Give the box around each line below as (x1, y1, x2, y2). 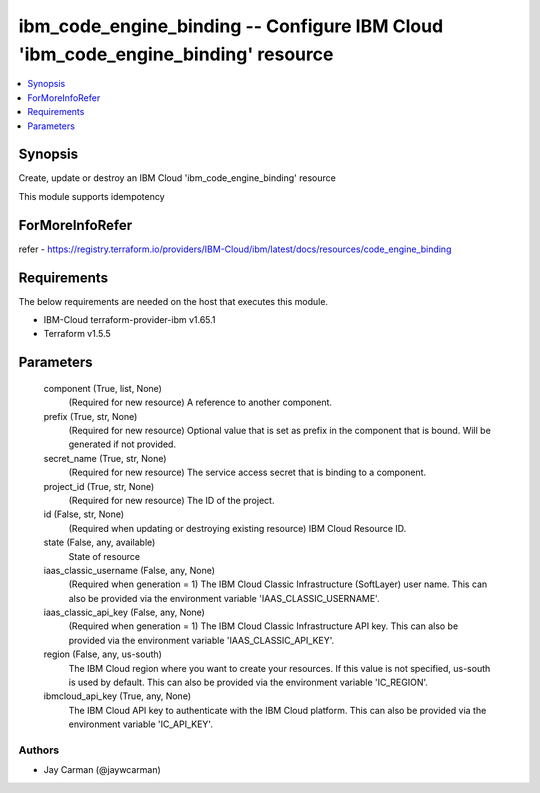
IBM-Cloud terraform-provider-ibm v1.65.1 (43, 314, 216, 326)
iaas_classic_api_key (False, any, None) (43, 606, 205, 619)
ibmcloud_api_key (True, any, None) (43, 690, 192, 702)
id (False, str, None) (43, 508, 125, 520)
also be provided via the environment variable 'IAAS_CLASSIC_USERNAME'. (68, 592, 380, 604)
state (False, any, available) (43, 536, 156, 549)
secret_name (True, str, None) (43, 452, 167, 464)
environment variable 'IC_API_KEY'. (68, 718, 214, 730)
